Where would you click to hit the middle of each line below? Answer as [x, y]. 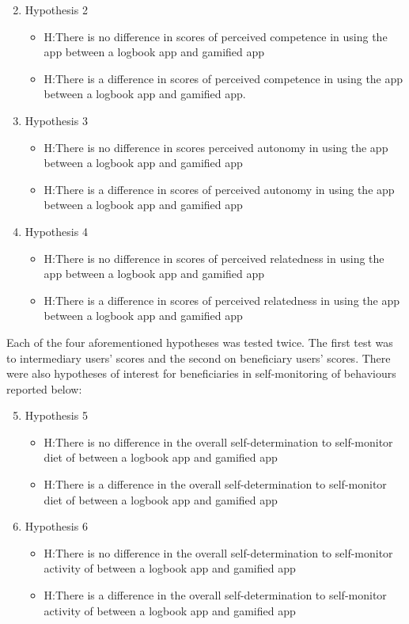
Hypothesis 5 [56, 415]
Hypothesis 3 [56, 120]
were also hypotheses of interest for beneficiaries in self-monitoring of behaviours [201, 373]
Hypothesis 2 [56, 10]
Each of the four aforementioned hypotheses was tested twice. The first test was [200, 342]
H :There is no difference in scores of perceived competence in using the [216, 36]
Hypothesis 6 [56, 526]
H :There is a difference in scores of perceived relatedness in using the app [222, 300]
